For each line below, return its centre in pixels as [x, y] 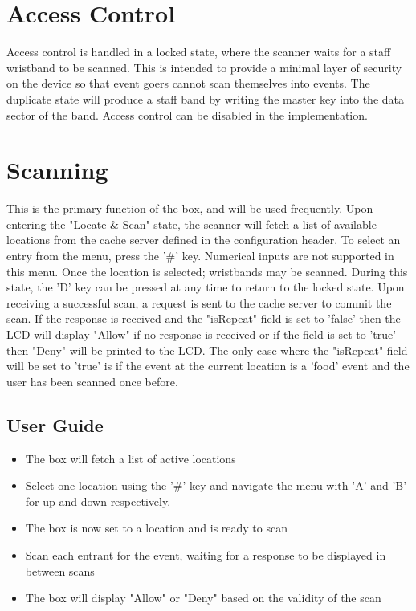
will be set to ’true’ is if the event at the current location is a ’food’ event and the [208, 366]
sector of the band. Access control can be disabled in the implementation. [187, 114]
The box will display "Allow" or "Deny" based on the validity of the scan [203, 598]
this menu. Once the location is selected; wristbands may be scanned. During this [207, 271]
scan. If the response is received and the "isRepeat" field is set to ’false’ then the [204, 318]
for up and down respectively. [98, 501]
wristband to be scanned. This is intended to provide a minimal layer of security [204, 67]
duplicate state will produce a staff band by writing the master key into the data [206, 98]
